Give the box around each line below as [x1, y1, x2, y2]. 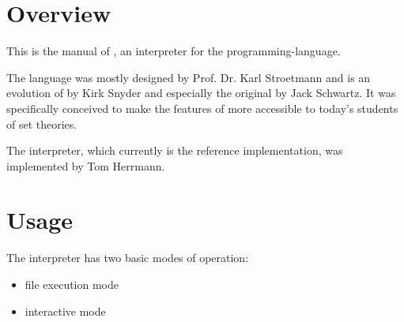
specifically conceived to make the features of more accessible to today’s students [6, 99, 398, 116]
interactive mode [25, 302, 106, 319]
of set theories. [6, 115, 77, 132]
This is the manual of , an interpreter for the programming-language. [6, 43, 341, 59]
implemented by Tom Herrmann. [6, 157, 165, 174]
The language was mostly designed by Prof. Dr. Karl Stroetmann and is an [6, 69, 371, 85]
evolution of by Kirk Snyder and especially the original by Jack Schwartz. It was [6, 84, 396, 101]
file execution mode [25, 276, 119, 292]
